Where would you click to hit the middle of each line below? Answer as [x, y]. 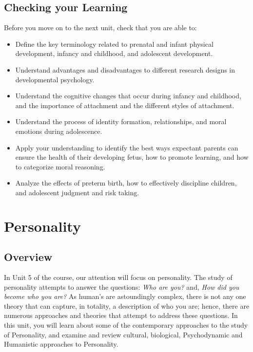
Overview [28, 257]
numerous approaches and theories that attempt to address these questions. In [121, 315]
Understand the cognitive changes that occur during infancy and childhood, [128, 96]
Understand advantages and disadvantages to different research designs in [125, 69]
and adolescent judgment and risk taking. [77, 192]
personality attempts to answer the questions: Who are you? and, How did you [122, 287]
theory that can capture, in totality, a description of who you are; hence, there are [127, 306]
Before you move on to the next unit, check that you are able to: [100, 28]
